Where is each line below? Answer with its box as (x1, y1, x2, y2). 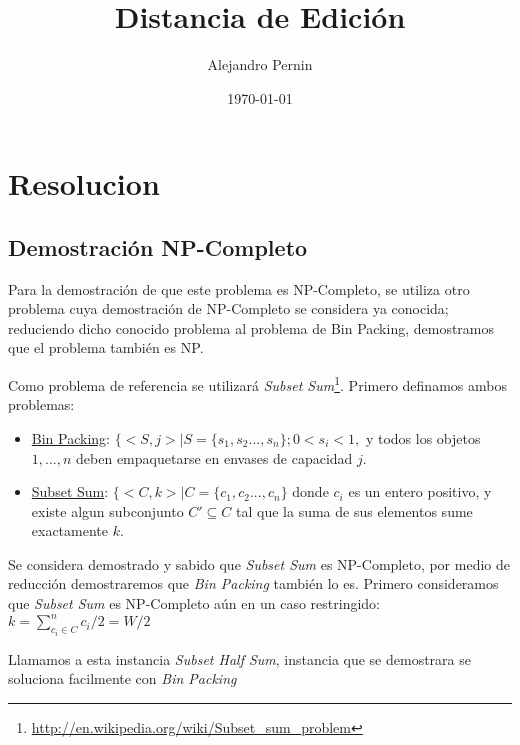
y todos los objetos (365, 427, 481, 448)
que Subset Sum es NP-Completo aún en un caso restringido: (8, 593, 380, 614)
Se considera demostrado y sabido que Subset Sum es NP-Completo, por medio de (8, 553, 510, 574)
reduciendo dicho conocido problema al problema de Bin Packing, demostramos (8, 317, 495, 338)
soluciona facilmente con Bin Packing (8, 668, 237, 689)
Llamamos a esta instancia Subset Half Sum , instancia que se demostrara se (8, 648, 471, 669)
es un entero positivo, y (348, 481, 492, 502)
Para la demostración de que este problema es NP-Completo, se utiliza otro (8, 278, 470, 299)
